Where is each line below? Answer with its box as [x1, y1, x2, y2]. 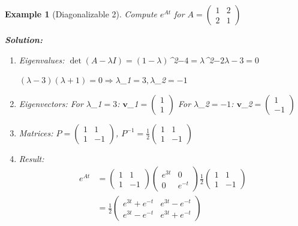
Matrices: [19, 126, 53, 139]
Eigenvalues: [19, 53, 65, 66]
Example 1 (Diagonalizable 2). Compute [5, 8, 157, 20]
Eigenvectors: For [19, 97, 83, 109]
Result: [19, 152, 44, 164]
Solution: [5, 33, 43, 45]
